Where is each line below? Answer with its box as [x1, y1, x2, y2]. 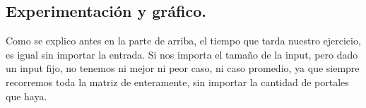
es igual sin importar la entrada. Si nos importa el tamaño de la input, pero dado [6, 47, 358, 61]
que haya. [6, 88, 47, 103]
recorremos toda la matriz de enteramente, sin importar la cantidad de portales [6, 74, 349, 89]
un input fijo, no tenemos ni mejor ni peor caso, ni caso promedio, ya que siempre [6, 61, 360, 76]
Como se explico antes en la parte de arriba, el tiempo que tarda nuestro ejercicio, [6, 33, 361, 48]
